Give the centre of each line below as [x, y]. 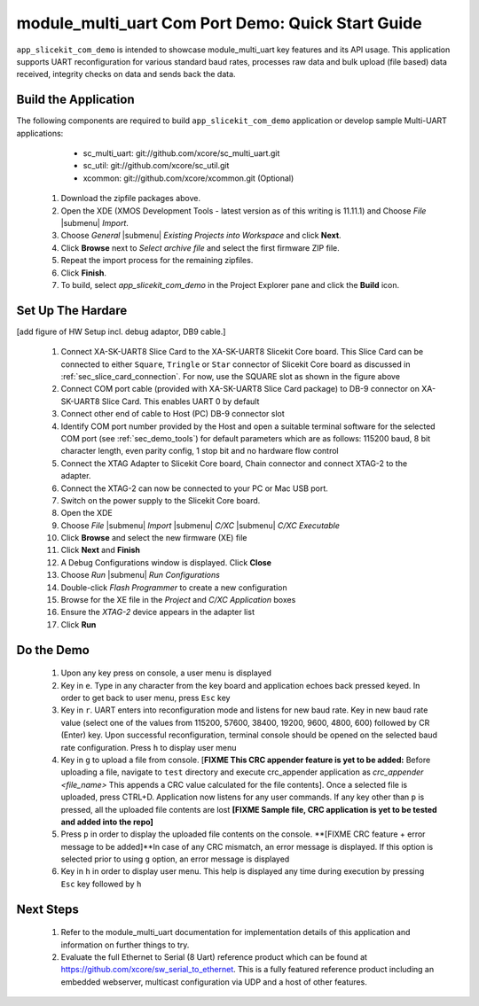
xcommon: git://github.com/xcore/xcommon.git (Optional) [188, 178]
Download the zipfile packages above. [131, 199]
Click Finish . [83, 273]
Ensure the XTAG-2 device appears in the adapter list [157, 612]
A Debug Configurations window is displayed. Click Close [166, 562]
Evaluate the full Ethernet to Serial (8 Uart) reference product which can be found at [214, 957]
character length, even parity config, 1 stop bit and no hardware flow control [200, 451]
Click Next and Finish [101, 550]
